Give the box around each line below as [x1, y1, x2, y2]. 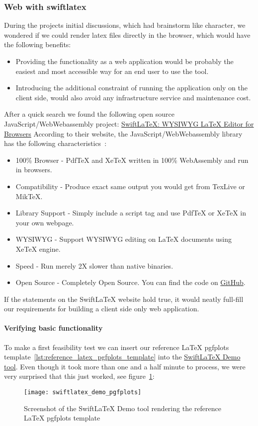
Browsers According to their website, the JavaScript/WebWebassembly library [4, 128, 243, 139]
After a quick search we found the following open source [4, 109, 174, 119]
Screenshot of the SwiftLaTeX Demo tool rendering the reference [24, 403, 221, 413]
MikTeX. [15, 191, 43, 201]
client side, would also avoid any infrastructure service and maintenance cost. [15, 92, 251, 102]
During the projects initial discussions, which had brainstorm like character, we [4, 20, 246, 30]
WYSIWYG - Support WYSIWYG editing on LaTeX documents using [15, 234, 232, 244]
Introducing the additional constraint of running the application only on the [15, 82, 248, 93]
